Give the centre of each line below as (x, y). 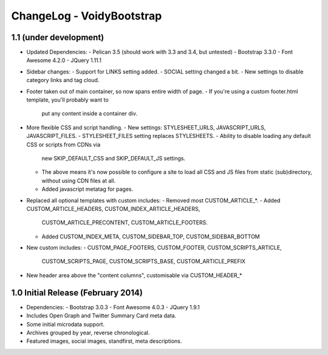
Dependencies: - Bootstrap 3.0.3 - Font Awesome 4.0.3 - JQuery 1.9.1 (113, 307)
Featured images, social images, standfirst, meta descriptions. (104, 341)
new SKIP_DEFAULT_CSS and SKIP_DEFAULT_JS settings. (114, 158)
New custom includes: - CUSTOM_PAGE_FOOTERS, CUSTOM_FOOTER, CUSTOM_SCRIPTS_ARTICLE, (154, 248)
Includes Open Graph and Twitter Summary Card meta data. (101, 315)
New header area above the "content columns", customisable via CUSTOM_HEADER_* (134, 275)
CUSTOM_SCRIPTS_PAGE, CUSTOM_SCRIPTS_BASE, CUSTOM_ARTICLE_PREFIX (144, 261)
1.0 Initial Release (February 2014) (77, 293)
